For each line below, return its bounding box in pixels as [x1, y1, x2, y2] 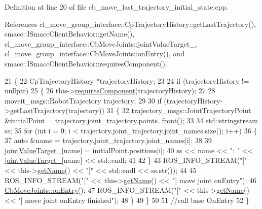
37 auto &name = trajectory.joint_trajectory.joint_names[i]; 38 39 [5, 135, 212, 146]
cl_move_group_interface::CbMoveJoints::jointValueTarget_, [5, 38, 197, 49]
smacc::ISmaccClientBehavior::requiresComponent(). [5, 58, 167, 68]
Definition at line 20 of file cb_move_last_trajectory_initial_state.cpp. [5, 2, 229, 12]
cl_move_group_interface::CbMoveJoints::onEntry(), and [5, 48, 184, 59]
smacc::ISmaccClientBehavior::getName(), [5, 28, 135, 39]
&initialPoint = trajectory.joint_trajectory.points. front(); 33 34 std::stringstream [5, 115, 258, 125]
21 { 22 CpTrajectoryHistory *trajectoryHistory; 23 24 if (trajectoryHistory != [5, 75, 249, 86]
